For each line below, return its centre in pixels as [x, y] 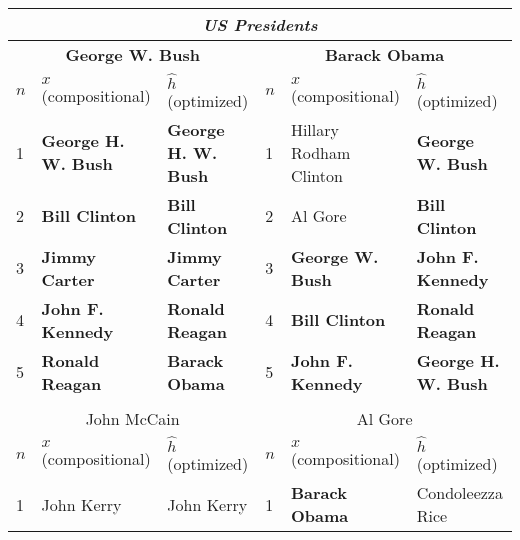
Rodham [320, 152]
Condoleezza [459, 493]
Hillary [314, 129]
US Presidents [260, 24]
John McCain [132, 418]
